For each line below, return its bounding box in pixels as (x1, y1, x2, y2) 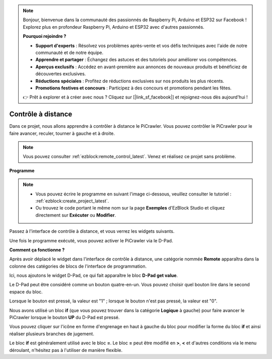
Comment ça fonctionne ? (9, 246, 65, 252)
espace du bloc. (9, 288, 43, 295)
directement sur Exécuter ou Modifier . (35, 212, 116, 218)
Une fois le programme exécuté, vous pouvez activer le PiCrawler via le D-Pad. (9, 237, 173, 243)
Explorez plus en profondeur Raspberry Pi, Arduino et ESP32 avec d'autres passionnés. (23, 24, 205, 30)
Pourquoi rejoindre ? (23, 33, 66, 39)
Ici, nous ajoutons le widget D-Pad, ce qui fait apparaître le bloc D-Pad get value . (9, 273, 178, 279)
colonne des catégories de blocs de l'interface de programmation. (9, 263, 147, 269)
